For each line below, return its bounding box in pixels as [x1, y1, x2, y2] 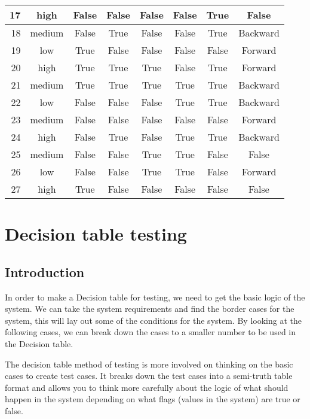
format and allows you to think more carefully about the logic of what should [5, 381, 288, 393]
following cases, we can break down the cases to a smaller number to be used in [5, 326, 296, 338]
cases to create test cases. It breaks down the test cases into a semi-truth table [5, 369, 293, 382]
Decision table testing [5, 221, 187, 246]
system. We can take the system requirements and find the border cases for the [5, 302, 294, 315]
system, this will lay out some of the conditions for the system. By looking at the [5, 314, 302, 326]
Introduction [5, 262, 85, 281]
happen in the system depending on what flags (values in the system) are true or [5, 393, 300, 405]
